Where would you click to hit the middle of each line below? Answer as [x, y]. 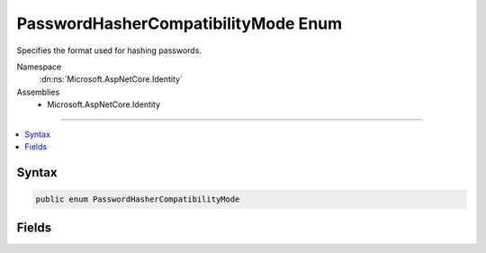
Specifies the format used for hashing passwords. [109, 50]
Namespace [39, 67]
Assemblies [38, 92]
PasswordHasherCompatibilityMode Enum [180, 23]
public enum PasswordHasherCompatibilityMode [138, 199]
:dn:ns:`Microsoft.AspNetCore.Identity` [111, 79]
